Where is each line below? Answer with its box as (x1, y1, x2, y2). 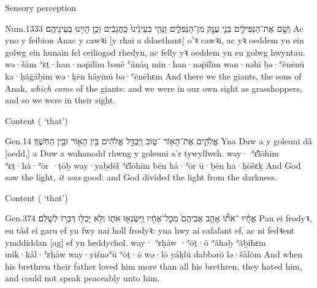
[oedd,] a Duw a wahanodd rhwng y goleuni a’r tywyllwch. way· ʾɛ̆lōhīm (5, 146, 279, 159)
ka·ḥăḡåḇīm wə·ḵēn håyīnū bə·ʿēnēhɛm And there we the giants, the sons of (5, 69, 302, 82)
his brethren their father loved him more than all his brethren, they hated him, (5, 259, 302, 272)
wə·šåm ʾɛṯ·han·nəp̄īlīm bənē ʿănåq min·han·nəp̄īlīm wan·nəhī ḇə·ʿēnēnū (5, 57, 305, 70)
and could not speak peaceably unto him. (5, 271, 160, 284)
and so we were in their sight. (5, 94, 116, 106)
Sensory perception (5, 1, 77, 13)
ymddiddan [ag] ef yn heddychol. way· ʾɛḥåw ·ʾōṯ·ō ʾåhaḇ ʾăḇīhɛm (5, 235, 266, 248)
